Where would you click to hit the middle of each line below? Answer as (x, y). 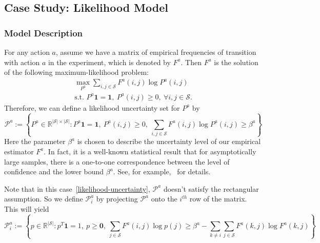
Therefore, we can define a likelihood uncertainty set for (92, 107)
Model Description (44, 33)
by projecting (117, 199)
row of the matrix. (218, 199)
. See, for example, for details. (162, 171)
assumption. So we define (44, 199)
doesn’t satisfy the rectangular (211, 188)
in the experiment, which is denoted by (109, 62)
